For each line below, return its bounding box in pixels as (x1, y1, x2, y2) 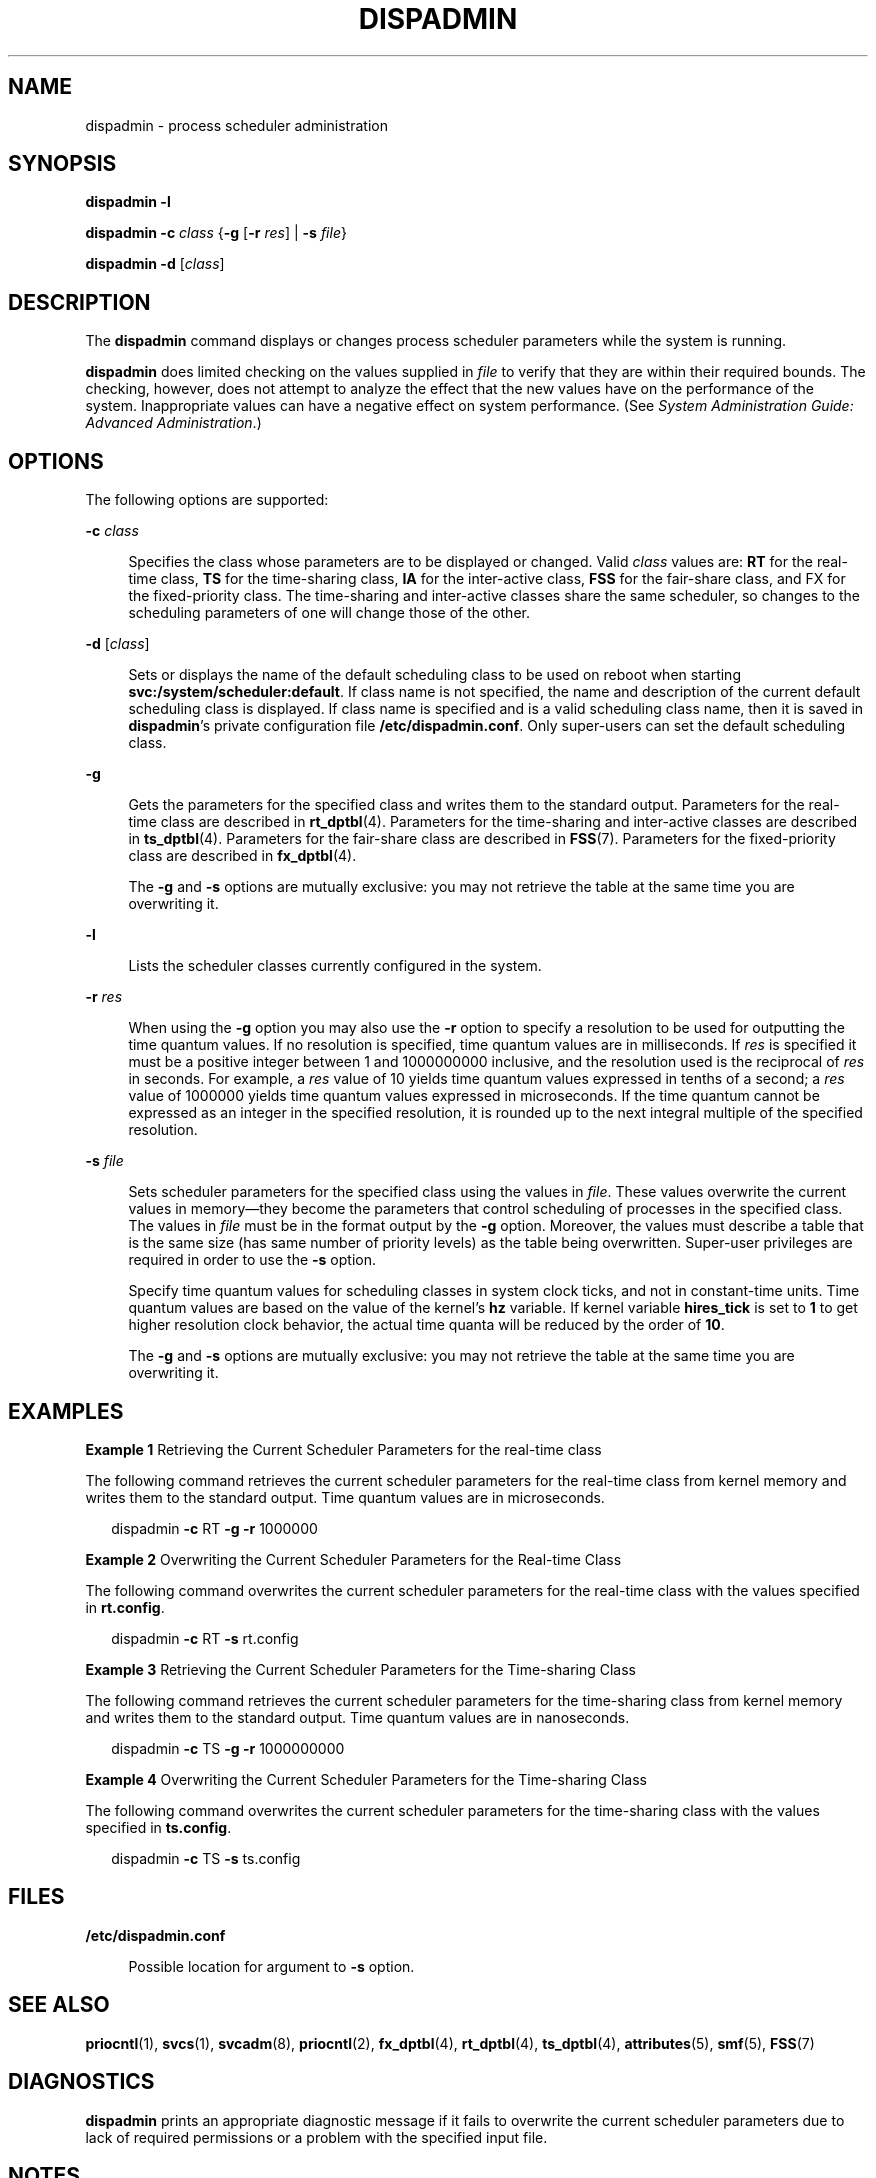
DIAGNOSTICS (8, 2069, 155, 2095)
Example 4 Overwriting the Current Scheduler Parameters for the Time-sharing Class (85, 1770, 647, 1788)
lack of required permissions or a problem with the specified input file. (85, 2128, 548, 2146)
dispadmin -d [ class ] (85, 255, 225, 273)
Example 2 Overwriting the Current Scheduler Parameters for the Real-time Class (85, 1550, 622, 1568)
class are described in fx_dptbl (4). (128, 847, 357, 865)
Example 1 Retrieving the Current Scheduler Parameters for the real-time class (85, 1440, 602, 1458)
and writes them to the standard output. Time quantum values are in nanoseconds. (85, 1708, 630, 1726)
